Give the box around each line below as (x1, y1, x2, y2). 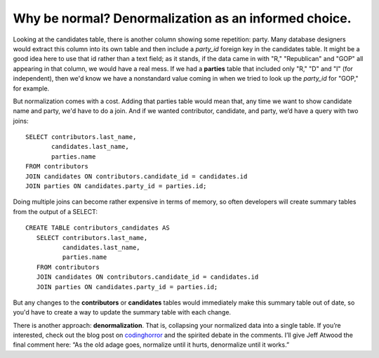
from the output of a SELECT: (13, 207, 98, 216)
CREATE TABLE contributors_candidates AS (25, 224, 170, 232)
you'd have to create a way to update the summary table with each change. (13, 308, 232, 317)
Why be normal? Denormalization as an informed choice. (13, 11, 352, 26)
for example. (13, 84, 50, 93)
